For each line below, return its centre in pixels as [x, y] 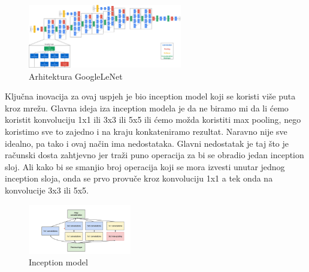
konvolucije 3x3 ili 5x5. [47, 190]
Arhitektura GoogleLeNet [76, 76]
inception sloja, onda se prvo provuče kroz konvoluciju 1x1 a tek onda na [139, 178]
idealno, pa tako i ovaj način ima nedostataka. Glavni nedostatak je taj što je [147, 143]
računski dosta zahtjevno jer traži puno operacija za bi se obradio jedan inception [154, 155]
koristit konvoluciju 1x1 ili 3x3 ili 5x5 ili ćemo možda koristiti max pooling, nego [153, 120]
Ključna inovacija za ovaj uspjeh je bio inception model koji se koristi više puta [150, 96]
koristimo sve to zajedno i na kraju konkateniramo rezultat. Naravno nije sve [146, 132]
